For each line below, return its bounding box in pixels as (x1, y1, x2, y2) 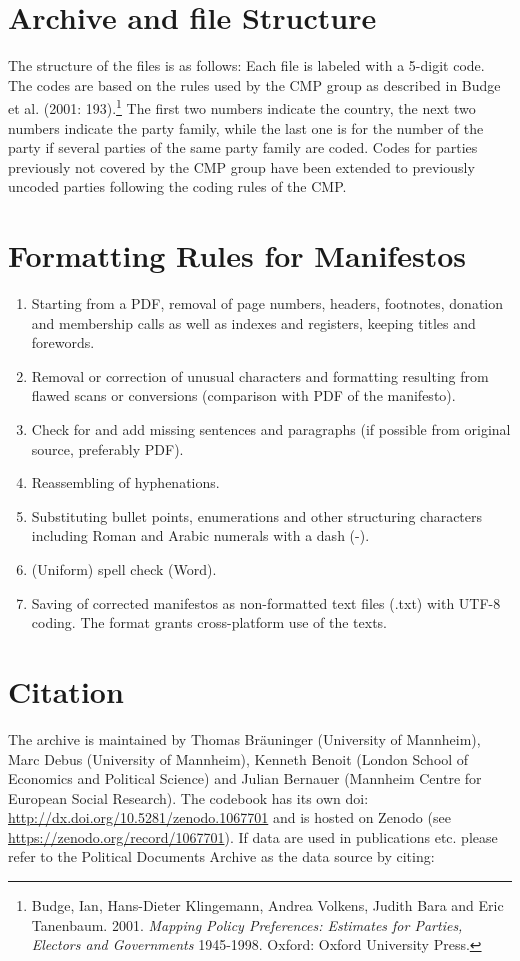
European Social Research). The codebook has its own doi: (8, 787, 369, 808)
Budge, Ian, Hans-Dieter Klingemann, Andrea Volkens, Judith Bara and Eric (31, 895, 504, 916)
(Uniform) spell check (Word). (31, 559, 217, 579)
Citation (8, 670, 124, 711)
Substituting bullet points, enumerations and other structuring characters (31, 505, 483, 526)
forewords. (31, 332, 95, 353)
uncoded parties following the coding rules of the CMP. (8, 176, 347, 197)
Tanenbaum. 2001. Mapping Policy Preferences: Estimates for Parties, (31, 914, 463, 935)
